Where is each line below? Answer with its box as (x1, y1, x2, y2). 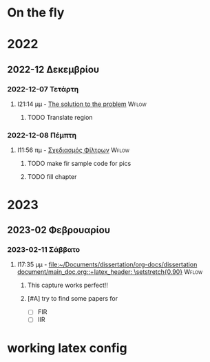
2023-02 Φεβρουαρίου (7, 224, 111, 235)
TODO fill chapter (27, 173, 77, 181)
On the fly (7, 5, 65, 21)
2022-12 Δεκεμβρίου (7, 63, 100, 75)
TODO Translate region (27, 114, 93, 122)
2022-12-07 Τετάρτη (7, 84, 79, 94)
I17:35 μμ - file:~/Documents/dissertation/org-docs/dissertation (17, 260, 198, 269)
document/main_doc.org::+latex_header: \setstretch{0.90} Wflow (17, 268, 203, 276)
